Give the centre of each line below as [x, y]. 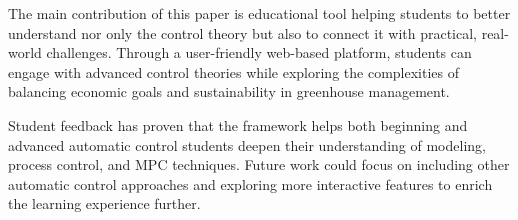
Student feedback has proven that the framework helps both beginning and [238, 124]
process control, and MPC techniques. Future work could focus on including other [259, 164]
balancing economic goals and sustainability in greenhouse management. [229, 91]
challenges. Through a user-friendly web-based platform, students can [259, 52]
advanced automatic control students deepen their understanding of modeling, [247, 144]
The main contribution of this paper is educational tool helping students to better [259, 13]
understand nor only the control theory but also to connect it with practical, [242, 32]
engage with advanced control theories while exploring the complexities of [233, 71]
